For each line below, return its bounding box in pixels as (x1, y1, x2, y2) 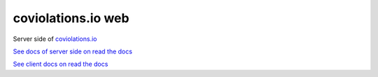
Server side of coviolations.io (13, 35, 97, 43)
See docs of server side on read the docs (13, 47, 133, 55)
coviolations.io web (13, 10, 129, 26)
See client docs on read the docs (13, 60, 108, 69)
